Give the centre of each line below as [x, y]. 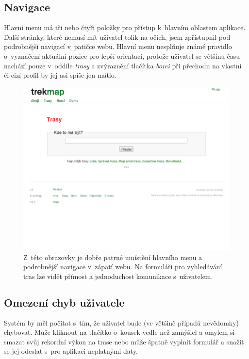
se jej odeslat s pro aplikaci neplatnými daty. [71, 351]
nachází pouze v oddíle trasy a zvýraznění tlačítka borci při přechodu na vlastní [123, 65]
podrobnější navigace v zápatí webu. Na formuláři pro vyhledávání [123, 267]
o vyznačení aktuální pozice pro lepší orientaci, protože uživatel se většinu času [122, 56]
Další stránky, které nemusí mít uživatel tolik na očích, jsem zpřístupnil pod [117, 37]
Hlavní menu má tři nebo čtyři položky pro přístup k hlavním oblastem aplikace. [125, 27]
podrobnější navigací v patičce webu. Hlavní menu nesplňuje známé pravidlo [118, 46]
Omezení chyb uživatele [64, 302]
